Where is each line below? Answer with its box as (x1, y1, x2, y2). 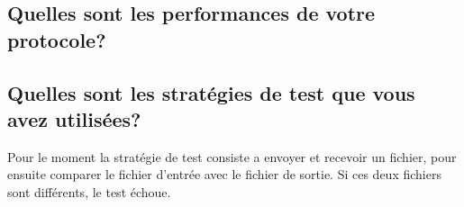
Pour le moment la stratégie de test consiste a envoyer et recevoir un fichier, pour (7, 147, 457, 166)
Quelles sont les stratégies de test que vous (7, 78, 415, 106)
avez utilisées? (7, 104, 141, 132)
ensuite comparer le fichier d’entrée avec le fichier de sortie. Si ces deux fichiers (7, 165, 441, 184)
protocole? (7, 25, 106, 53)
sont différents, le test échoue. (7, 182, 171, 201)
